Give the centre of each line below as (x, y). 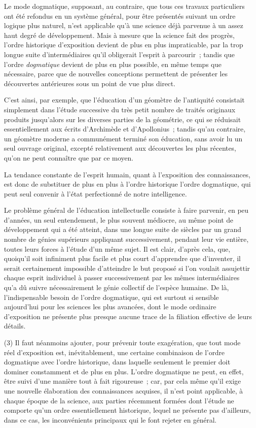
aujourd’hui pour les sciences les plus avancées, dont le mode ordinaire (110, 307)
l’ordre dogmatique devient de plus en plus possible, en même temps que (113, 64)
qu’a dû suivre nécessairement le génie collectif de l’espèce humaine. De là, (116, 287)
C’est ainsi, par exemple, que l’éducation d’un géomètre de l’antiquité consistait (125, 100)
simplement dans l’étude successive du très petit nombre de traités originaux (120, 109)
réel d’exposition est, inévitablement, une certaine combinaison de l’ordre (114, 352)
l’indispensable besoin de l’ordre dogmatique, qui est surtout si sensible (111, 297)
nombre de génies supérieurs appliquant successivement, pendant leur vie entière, (126, 239)
